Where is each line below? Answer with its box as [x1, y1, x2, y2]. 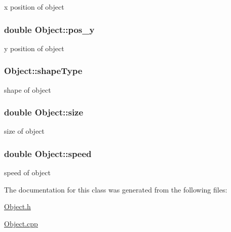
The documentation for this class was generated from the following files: [4, 184, 227, 195]
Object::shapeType [4, 64, 83, 77]
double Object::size [4, 106, 84, 119]
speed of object [4, 167, 51, 178]
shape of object [4, 84, 51, 95]
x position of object [4, 2, 64, 12]
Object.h [4, 201, 31, 212]
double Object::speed [4, 147, 92, 160]
